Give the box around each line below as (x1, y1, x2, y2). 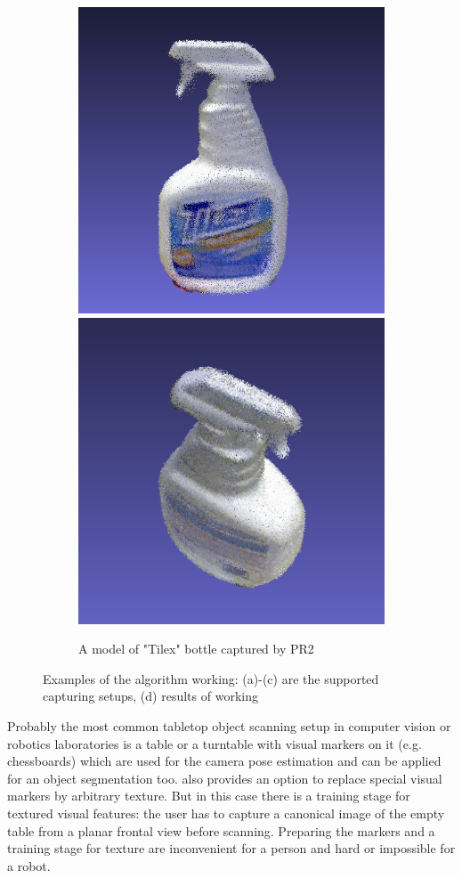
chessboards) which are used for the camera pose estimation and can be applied (7, 752, 442, 770)
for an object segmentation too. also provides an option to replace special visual (7, 768, 442, 787)
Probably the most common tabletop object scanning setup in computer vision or (7, 716, 451, 735)
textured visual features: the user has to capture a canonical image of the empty (7, 803, 445, 822)
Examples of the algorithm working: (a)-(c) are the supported (43, 669, 379, 687)
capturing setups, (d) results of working (43, 687, 258, 705)
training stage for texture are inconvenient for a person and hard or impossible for (7, 839, 456, 858)
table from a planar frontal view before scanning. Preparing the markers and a (7, 821, 435, 840)
